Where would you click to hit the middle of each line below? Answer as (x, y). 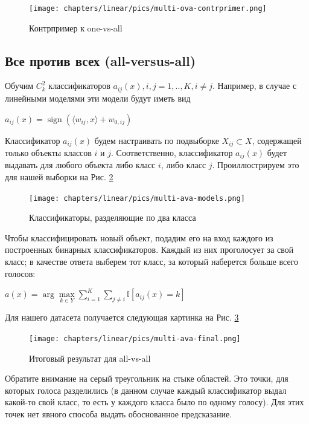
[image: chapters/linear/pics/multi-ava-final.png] (135, 339)
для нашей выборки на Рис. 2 (59, 177)
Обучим (19, 86)
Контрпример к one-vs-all (76, 28)
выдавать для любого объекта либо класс (80, 165)
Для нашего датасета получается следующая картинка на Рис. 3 (122, 317)
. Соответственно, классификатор (172, 152)
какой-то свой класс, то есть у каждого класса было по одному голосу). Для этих (154, 402)
